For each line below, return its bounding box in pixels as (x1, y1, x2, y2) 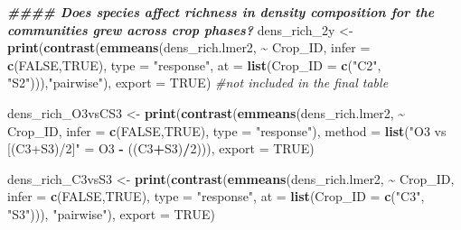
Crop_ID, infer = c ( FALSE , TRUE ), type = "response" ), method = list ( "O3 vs (7, 121, 447, 140)
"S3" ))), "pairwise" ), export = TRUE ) (7, 204, 216, 223)
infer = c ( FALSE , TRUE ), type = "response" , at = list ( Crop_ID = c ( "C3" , (7, 187, 425, 206)
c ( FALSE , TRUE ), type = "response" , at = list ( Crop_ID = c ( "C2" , (7, 55, 381, 74)
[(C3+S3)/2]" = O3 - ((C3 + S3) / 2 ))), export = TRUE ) (7, 139, 315, 158)
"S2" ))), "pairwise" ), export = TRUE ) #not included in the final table (7, 73, 389, 92)
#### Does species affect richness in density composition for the (7, 3, 435, 21)
